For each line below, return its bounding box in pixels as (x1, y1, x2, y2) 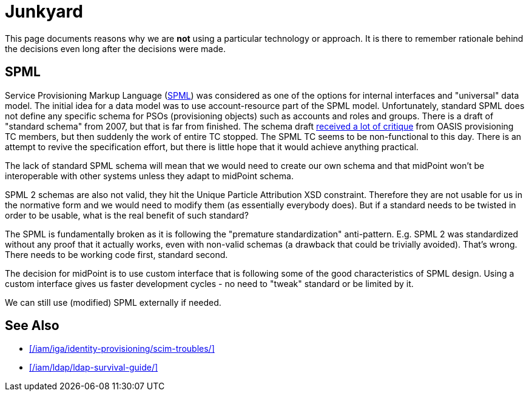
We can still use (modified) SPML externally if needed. (5, 297, 221, 308)
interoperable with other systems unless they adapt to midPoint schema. (5, 170, 294, 181)
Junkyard (5, 1, 83, 22)
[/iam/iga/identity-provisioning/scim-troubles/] (29, 343, 215, 354)
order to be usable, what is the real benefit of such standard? (5, 210, 249, 220)
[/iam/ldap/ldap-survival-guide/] (29, 362, 158, 373)
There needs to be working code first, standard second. (5, 249, 228, 260)
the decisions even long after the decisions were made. (5, 43, 226, 54)
